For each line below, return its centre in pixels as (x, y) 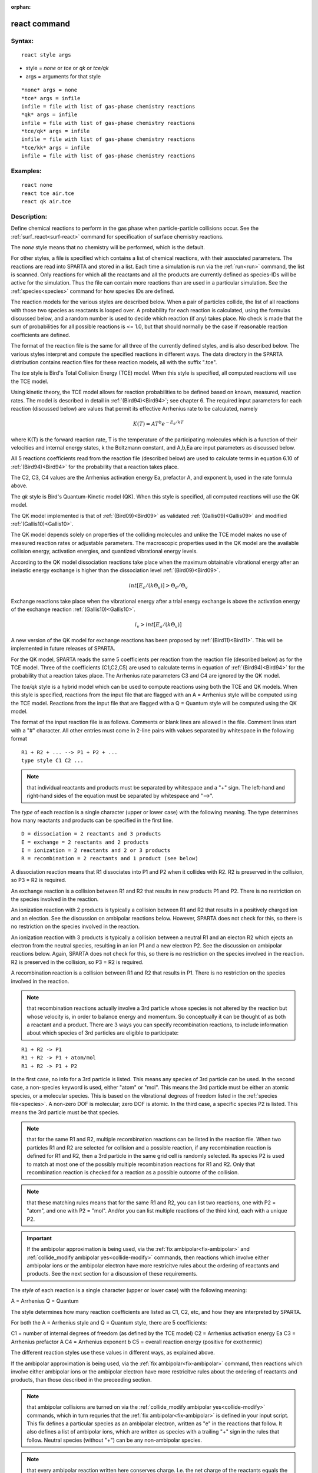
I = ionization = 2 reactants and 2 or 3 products (96, 851)
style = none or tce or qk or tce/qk (67, 68)
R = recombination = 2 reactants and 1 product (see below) (110, 858)
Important (39, 1238)
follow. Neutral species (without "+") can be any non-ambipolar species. (115, 1440)
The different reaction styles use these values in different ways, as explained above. (113, 1353)
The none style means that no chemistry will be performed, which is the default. (108, 247)
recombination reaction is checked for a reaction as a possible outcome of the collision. (133, 1172)
